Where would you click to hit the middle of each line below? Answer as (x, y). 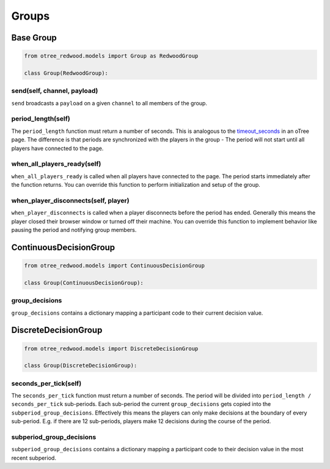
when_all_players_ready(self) (56, 164)
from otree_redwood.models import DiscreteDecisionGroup (111, 348)
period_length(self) (41, 119)
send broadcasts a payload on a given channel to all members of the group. (109, 103)
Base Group (34, 38)
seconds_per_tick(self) (46, 383)
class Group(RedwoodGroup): (66, 73)
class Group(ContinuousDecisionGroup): (84, 283)
